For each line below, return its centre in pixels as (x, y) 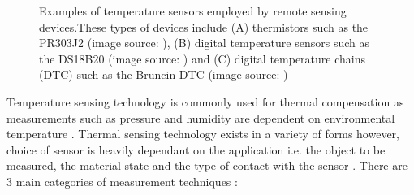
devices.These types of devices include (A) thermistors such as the (204, 26)
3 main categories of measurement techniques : (122, 181)
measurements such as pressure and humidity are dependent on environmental (201, 117)
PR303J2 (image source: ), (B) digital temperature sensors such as (204, 43)
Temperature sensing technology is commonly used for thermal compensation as (205, 101)
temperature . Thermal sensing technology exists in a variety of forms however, (203, 134)
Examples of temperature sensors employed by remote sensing (193, 11)
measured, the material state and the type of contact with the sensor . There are (207, 165)
